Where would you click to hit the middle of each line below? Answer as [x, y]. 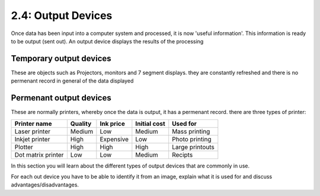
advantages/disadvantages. [45, 185]
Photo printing [192, 139]
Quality [81, 124]
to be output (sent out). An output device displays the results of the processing [107, 41]
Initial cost [150, 124]
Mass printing [191, 131]
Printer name [33, 124]
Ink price [113, 124]
